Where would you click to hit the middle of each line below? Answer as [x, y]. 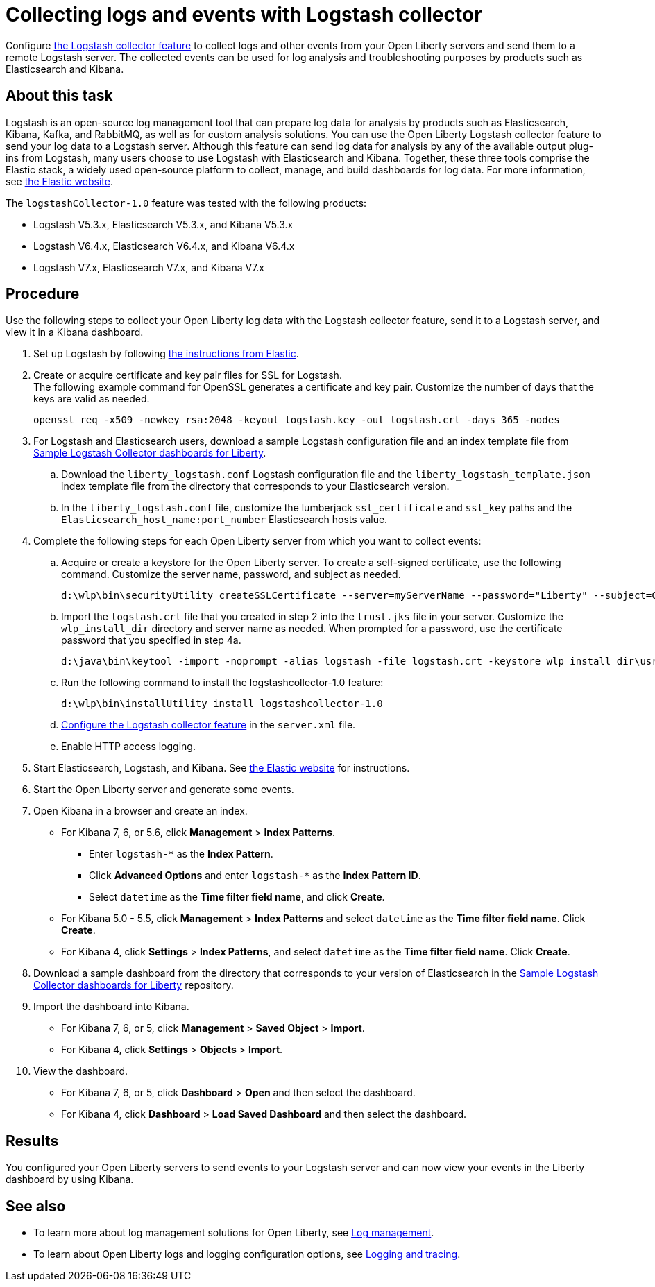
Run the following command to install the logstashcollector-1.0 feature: [222, 683]
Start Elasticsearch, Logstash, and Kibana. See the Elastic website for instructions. [222, 768]
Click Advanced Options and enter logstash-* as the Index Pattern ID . [255, 876]
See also [36, 1206]
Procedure [43, 294]
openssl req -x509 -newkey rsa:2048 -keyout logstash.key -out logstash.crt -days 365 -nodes [297, 420]
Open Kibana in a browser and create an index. [141, 811]
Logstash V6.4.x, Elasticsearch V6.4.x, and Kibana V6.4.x [164, 246]
